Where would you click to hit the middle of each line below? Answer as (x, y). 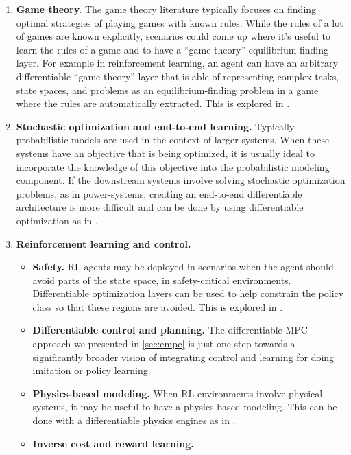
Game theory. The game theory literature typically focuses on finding (166, 9)
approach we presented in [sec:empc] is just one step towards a (164, 343)
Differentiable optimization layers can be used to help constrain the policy (188, 293)
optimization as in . (57, 220)
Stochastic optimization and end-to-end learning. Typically (155, 126)
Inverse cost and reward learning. (113, 443)
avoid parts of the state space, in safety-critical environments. (162, 280)
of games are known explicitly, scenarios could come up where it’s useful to (173, 36)
